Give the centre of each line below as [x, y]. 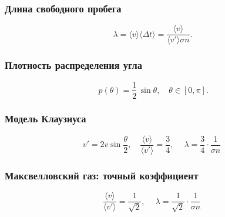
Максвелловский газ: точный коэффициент [102, 175]
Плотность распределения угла [73, 65]
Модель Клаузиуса [46, 118]
